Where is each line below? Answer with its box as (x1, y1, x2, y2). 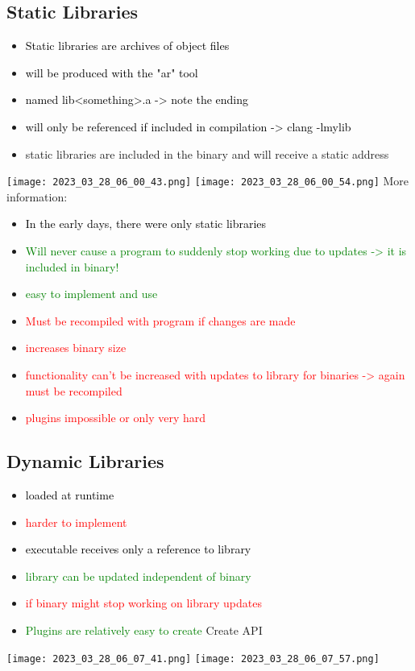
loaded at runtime (25, 486, 114, 503)
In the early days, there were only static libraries (25, 215, 267, 232)
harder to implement (25, 513, 127, 530)
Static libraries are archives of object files (25, 37, 230, 54)
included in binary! (25, 258, 119, 275)
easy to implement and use (25, 285, 158, 302)
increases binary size (25, 339, 127, 356)
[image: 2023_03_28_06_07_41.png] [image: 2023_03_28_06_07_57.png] (6, 652, 380, 665)
